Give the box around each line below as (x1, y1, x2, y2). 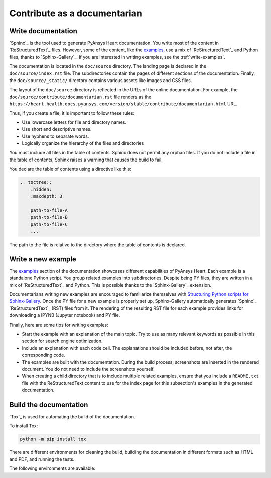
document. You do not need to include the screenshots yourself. (22, 366, 155, 372)
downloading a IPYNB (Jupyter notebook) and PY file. (9, 312, 120, 318)
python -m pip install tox (20, 436, 86, 442)
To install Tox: (9, 423, 38, 429)
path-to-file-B (30, 214, 68, 220)
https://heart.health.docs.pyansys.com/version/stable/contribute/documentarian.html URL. (9, 101, 238, 107)
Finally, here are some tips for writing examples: (9, 322, 109, 328)
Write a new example (9, 255, 76, 263)
